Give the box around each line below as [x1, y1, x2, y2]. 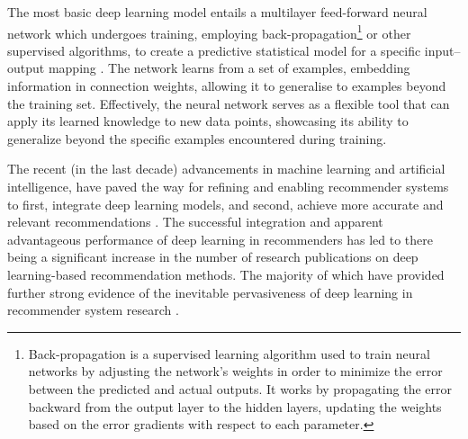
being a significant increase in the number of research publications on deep [7, 247, 418, 266]
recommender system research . [7, 300, 179, 319]
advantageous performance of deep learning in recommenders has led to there [7, 229, 433, 248]
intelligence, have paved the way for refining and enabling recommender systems [7, 177, 449, 195]
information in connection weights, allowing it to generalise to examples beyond [7, 76, 446, 95]
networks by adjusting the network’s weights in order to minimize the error [28, 362, 443, 381]
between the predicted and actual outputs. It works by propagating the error [28, 379, 452, 398]
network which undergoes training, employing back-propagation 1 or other [7, 21, 411, 42]
